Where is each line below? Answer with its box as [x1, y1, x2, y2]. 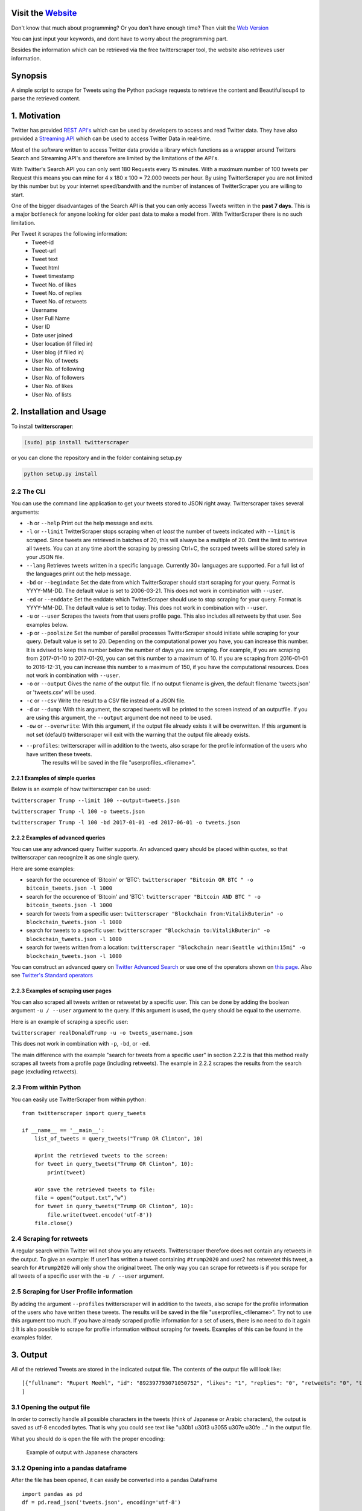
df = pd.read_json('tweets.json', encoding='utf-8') [22, 1499, 181, 1506]
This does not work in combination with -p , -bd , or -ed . [11, 1040, 151, 1047]
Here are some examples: [11, 865, 75, 872]
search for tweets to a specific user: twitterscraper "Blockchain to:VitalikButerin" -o [26, 927, 270, 934]
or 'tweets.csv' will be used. [26, 688, 97, 696]
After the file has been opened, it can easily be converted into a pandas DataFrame [11, 1477, 218, 1484]
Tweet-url [31, 247, 56, 254]
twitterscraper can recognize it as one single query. [11, 854, 140, 861]
